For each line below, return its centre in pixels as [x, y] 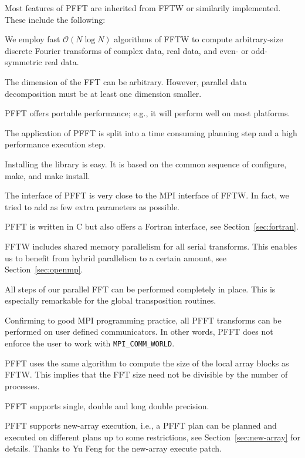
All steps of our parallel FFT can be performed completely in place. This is [140, 289]
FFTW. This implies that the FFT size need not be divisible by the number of [146, 374]
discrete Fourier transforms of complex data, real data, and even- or [127, 50]
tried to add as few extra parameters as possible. [92, 206]
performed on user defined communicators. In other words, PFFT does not [139, 331]
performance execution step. [55, 144]
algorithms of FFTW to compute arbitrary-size [199, 39]
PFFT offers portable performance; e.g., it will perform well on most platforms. [148, 113]
